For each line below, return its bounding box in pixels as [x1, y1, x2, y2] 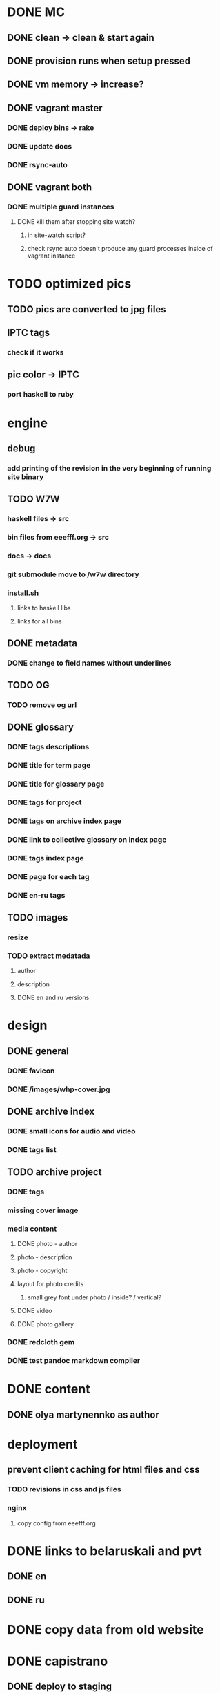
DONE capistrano [7, 1653, 108, 1669]
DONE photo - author [17, 1240, 78, 1248]
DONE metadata [7, 637, 78, 649]
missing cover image [7, 1205, 79, 1215]
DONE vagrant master [7, 102, 103, 114]
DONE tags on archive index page [7, 816, 122, 826]
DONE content [7, 1382, 91, 1397]
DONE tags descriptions [7, 742, 90, 752]
